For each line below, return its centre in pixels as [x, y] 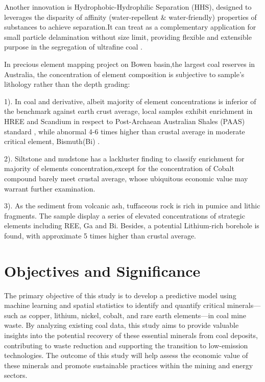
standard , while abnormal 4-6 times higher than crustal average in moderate [125, 131]
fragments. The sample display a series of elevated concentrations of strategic [125, 215]
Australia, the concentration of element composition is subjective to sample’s [124, 74]
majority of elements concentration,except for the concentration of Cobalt [119, 168]
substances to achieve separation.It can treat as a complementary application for [130, 27]
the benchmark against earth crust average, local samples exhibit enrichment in [128, 111]
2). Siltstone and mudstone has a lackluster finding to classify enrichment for [124, 158]
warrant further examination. [50, 188]
